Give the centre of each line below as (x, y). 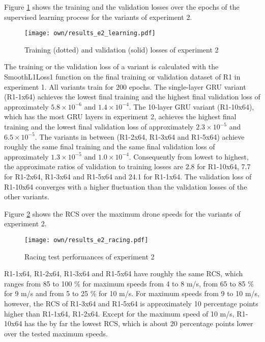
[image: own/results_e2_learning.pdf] (90, 33)
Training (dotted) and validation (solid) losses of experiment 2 (122, 49)
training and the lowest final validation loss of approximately (99, 126)
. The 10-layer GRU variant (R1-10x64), (192, 106)
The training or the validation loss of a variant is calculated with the (111, 67)
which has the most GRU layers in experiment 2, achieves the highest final (120, 116)
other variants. (27, 196)
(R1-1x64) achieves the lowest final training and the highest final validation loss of (132, 97)
